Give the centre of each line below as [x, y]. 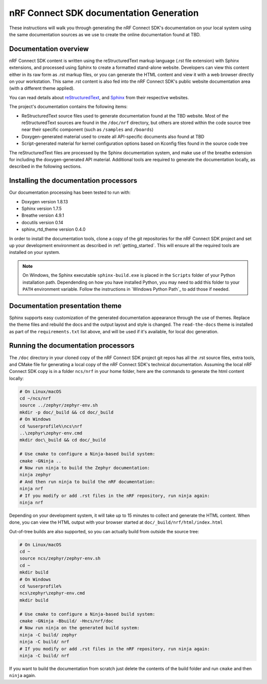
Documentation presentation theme [65, 306]
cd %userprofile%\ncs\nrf [51, 426]
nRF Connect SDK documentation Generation [104, 13]
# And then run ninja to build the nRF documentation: [87, 482]
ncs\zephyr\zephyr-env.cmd [52, 593]
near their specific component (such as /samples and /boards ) [88, 129]
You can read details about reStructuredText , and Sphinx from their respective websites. [99, 97]
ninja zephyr [35, 475]
